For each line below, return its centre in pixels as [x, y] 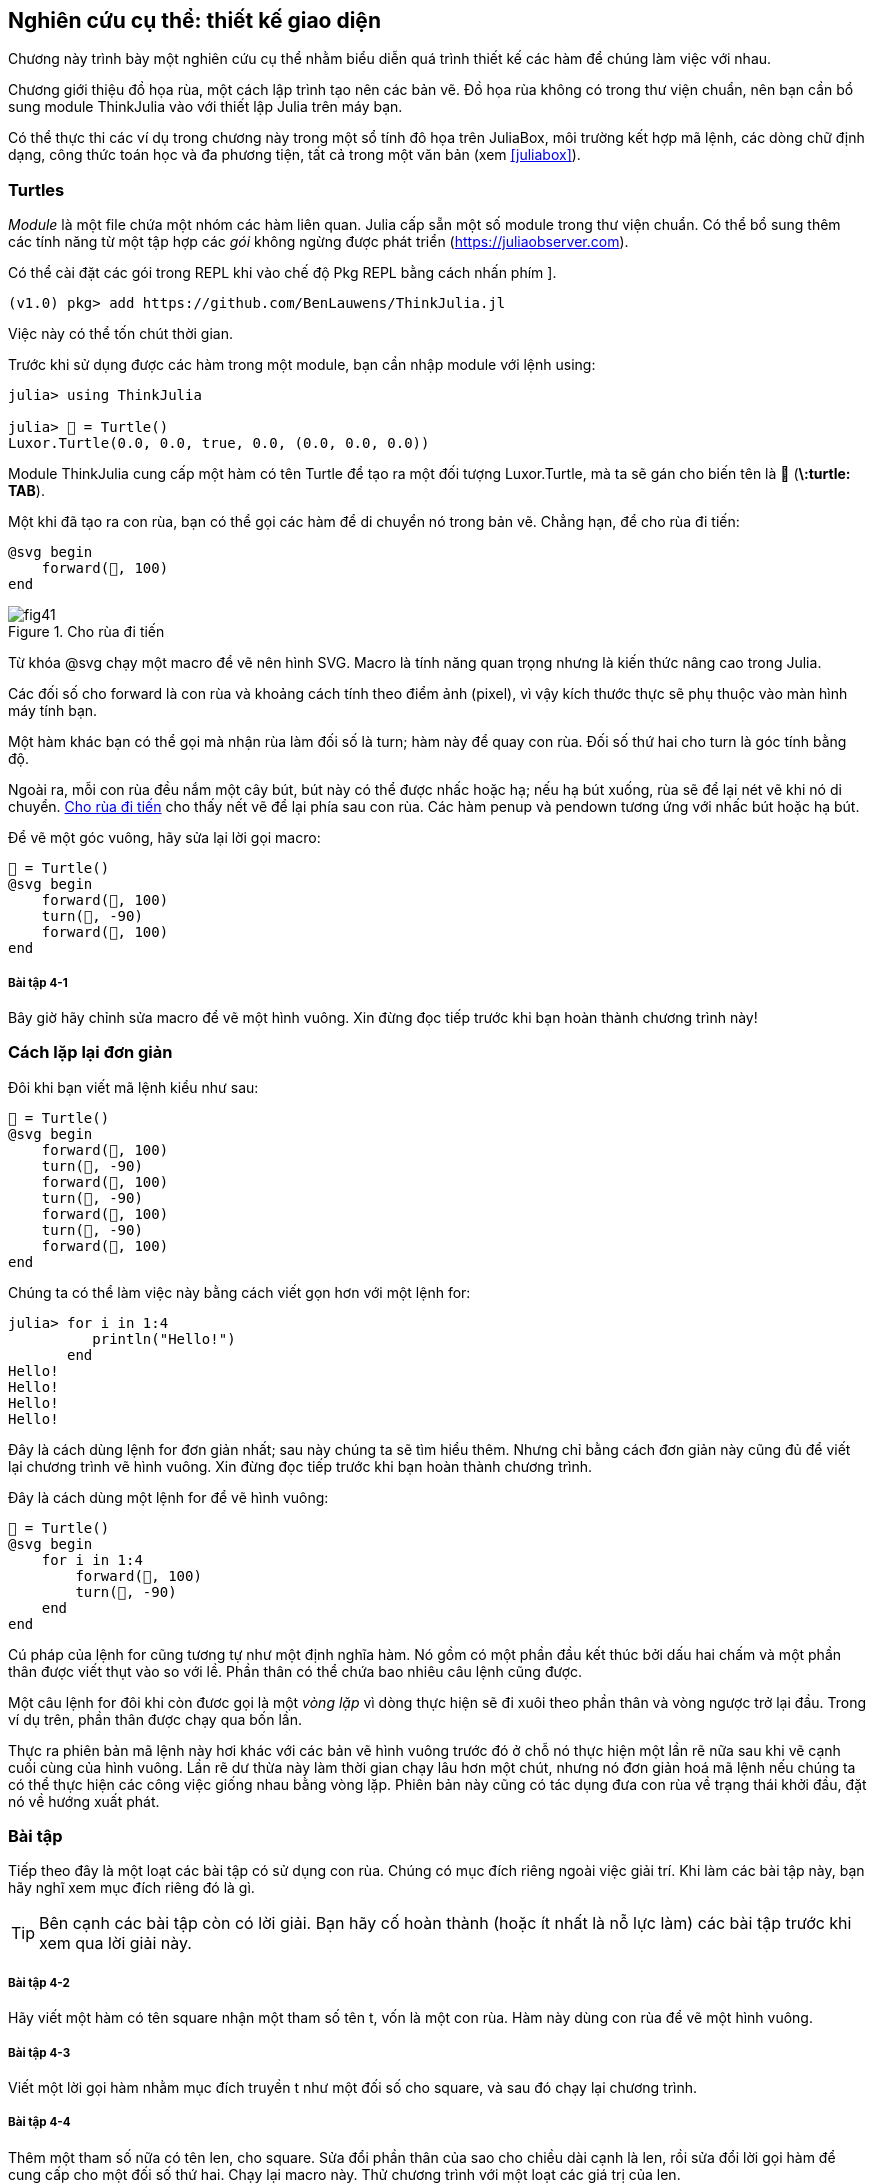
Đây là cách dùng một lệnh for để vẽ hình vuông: [168, 1497]
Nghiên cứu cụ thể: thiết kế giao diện [194, 20]
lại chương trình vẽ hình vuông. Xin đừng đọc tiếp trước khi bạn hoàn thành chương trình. [300, 1466]
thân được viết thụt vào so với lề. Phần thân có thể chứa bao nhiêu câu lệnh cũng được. [295, 1671]
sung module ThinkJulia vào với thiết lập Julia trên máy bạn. [205, 107]
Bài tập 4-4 [39, 2122]
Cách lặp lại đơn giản [90, 1052]
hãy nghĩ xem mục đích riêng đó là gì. [131, 1888]
